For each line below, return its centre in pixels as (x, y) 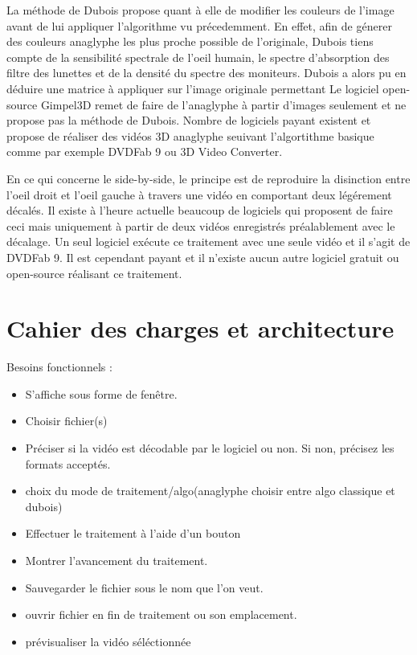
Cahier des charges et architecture (200, 328)
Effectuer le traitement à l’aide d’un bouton (133, 533)
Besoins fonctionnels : (59, 367)
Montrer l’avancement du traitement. (117, 560)
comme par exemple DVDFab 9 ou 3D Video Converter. (145, 151)
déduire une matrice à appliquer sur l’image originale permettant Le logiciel (193, 88)
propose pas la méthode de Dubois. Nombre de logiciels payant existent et (189, 120)
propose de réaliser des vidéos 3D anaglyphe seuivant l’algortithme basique (190, 135)
